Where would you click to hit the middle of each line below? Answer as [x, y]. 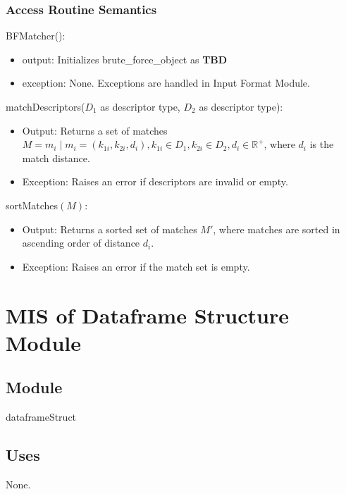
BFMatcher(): [36, 36]
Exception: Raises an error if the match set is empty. [136, 266]
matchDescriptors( [45, 106]
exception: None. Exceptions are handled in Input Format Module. [166, 83]
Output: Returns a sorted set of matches [110, 229]
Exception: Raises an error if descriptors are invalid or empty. [155, 181]
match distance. [56, 158]
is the [322, 144]
